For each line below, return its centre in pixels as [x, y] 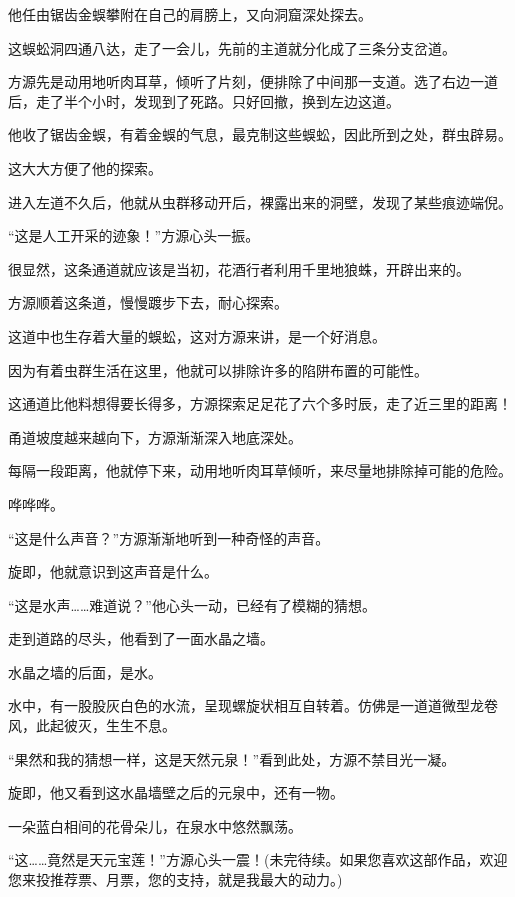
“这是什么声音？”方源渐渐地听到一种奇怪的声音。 [169, 537]
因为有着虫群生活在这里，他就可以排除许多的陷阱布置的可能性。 [218, 369]
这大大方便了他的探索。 [85, 167]
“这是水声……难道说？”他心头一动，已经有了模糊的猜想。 [192, 604]
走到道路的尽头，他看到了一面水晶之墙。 [141, 638]
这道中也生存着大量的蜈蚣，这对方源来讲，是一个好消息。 [197, 335]
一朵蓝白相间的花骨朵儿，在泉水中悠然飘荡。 [155, 825]
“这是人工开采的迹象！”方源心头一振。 [134, 235]
